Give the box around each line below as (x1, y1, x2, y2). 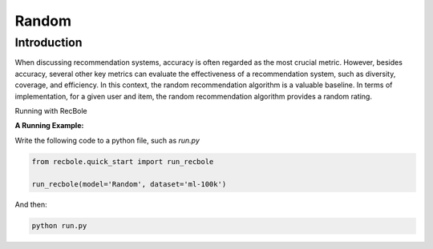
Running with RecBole (14, 106, 87, 115)
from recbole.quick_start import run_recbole (31, 157, 214, 166)
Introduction (14, 35, 83, 50)
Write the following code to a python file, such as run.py (14, 135, 200, 145)
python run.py (31, 221, 87, 231)
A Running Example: (14, 121, 84, 131)
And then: (14, 200, 47, 210)
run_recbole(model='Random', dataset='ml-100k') (31, 179, 227, 188)
